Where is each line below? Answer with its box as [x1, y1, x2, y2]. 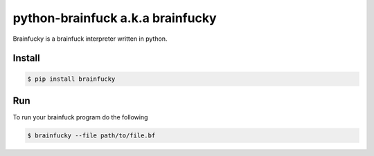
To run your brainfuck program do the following [12, 113, 148, 121]
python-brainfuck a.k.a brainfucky [12, 10, 217, 26]
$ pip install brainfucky [27, 75, 116, 83]
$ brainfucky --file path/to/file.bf [27, 132, 156, 139]
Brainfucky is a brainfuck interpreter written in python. [12, 35, 168, 43]
